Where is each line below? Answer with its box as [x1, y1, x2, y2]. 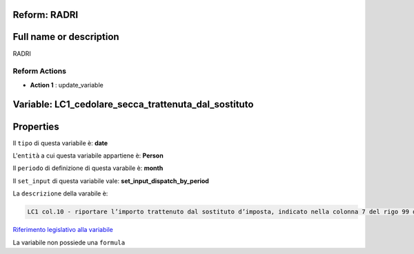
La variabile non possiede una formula [12, 238, 126, 246]
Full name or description [12, 31, 120, 43]
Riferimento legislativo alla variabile [12, 226, 113, 234]
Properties [12, 120, 59, 132]
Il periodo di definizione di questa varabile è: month [12, 164, 164, 172]
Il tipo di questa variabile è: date [12, 138, 108, 147]
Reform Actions [12, 66, 67, 76]
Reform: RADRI [12, 9, 79, 21]
